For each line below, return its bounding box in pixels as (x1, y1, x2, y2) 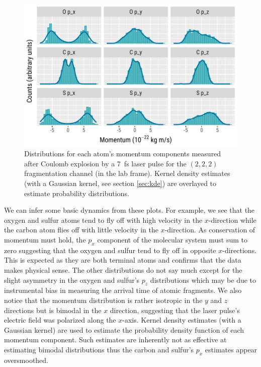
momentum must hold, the (4, 234, 86, 244)
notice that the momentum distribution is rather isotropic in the (4, 294, 203, 305)
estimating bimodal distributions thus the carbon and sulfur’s (4, 344, 194, 354)
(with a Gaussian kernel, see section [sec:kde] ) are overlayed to (24, 178, 217, 189)
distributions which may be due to (150, 274, 256, 285)
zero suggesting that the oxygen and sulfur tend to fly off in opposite (4, 244, 216, 255)
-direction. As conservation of (164, 224, 255, 235)
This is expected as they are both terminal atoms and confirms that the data (4, 255, 241, 265)
